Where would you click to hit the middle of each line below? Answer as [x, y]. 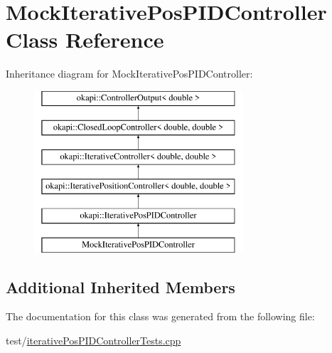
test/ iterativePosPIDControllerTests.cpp [93, 341]
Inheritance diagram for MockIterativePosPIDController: [129, 74]
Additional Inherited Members [121, 286]
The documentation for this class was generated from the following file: [160, 316]
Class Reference [85, 39]
